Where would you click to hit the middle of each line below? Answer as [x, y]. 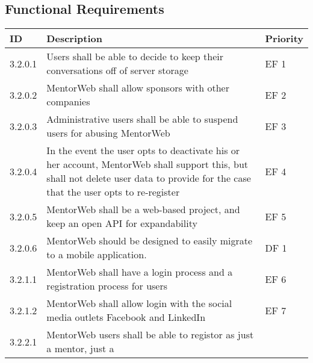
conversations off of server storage [117, 70]
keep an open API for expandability [122, 223]
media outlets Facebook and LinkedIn [126, 317]
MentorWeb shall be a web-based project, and [143, 209]
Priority [284, 39]
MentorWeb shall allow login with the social [139, 303]
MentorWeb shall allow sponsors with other [138, 88]
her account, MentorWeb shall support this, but [147, 164]
